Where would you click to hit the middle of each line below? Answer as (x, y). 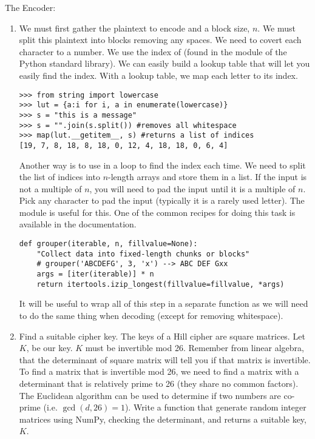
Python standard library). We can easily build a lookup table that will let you (164, 63)
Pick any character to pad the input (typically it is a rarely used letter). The (162, 200)
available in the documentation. (78, 224)
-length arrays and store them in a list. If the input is (208, 177)
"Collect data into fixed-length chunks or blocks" (143, 254)
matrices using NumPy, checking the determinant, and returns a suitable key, (163, 419)
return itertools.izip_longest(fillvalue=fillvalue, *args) (161, 284)
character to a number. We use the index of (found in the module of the (153, 51)
